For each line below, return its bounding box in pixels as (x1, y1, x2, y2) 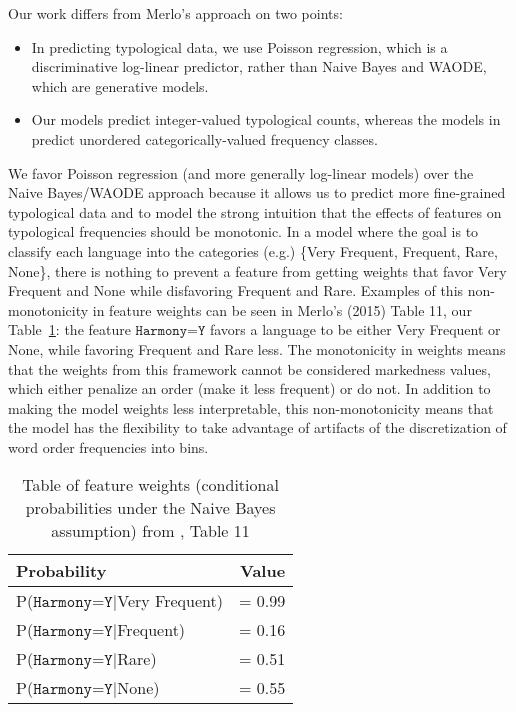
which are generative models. (31, 75, 209, 96)
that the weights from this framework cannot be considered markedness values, (8, 358, 491, 379)
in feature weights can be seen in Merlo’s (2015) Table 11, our (92, 299, 472, 320)
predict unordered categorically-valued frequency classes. (31, 128, 378, 149)
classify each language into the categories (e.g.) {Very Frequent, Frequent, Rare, (8, 240, 498, 261)
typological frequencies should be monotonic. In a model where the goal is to (8, 221, 479, 242)
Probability (16, 559, 107, 583)
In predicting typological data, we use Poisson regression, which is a (31, 36, 448, 57)
